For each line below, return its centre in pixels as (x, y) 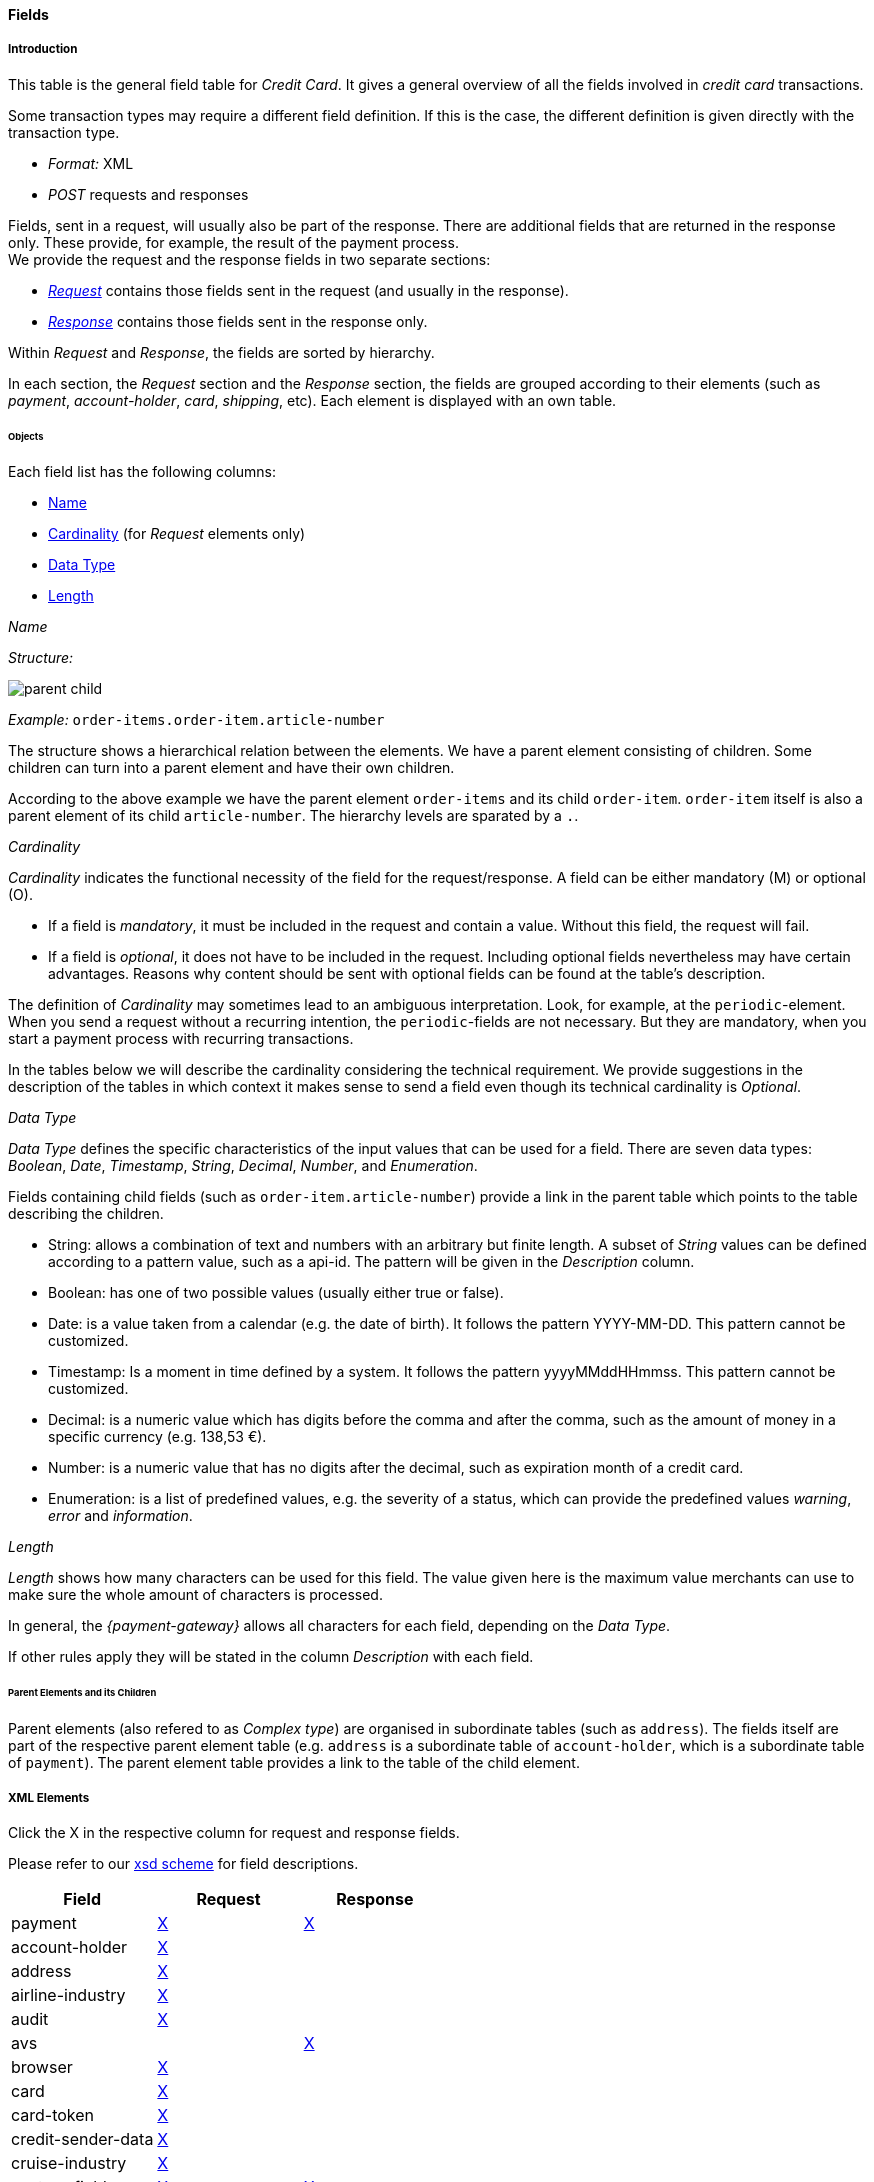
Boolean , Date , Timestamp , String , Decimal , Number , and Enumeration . (243, 1166)
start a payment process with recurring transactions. (181, 1039)
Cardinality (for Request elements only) (177, 534)
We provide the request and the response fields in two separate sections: (249, 259)
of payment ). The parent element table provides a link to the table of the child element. (294, 1763)
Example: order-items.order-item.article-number (196, 720)
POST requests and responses (148, 194)
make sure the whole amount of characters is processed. (195, 1595)
